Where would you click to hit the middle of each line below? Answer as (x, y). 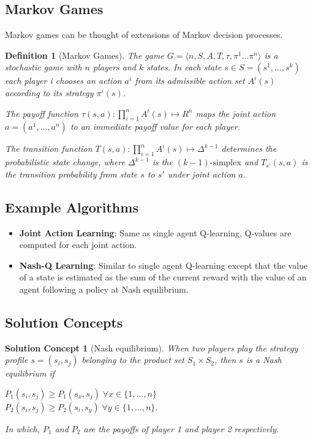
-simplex (225, 163)
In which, (22, 428)
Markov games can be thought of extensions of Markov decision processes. (144, 35)
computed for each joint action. (78, 245)
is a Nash (264, 360)
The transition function (49, 148)
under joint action (202, 174)
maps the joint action (236, 113)
